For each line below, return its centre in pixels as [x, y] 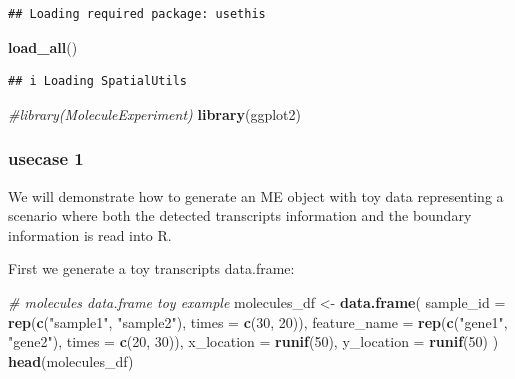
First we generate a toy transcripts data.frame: [151, 268]
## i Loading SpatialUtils [97, 81]
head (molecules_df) [71, 360]
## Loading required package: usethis [137, 14]
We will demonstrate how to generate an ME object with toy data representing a [256, 195]
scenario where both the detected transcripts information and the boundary [240, 215]
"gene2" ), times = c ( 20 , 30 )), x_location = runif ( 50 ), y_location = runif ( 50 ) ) [253, 341]
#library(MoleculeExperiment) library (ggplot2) [154, 113]
